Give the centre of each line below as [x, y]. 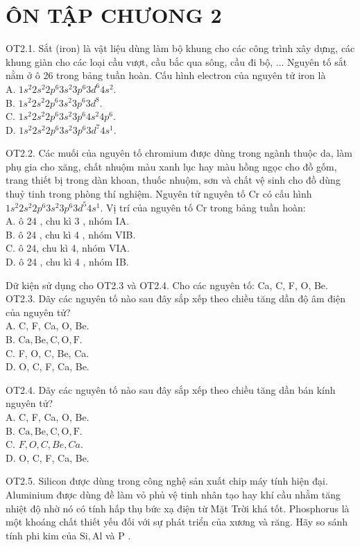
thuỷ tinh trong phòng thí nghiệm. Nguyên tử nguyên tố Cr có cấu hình [159, 194]
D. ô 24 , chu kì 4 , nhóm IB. [67, 262]
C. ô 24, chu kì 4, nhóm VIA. [68, 248]
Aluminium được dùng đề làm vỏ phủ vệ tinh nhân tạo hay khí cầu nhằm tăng [173, 494]
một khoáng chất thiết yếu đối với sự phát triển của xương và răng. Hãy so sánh [177, 522]
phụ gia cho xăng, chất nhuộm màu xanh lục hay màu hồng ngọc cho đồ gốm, [171, 166]
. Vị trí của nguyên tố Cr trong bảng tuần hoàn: [203, 207]
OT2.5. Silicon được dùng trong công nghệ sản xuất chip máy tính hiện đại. [167, 481]
